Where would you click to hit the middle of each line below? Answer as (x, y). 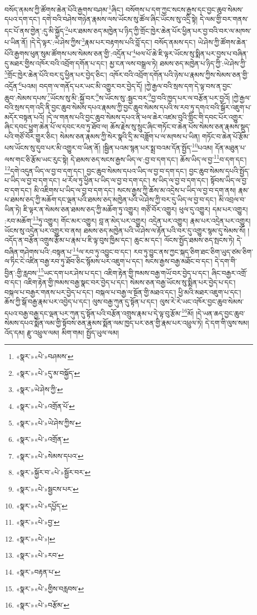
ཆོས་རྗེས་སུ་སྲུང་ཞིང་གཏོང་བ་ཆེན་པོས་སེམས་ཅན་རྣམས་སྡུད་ (180, 127)
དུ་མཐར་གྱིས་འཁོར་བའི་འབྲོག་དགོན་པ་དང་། (56, 63)
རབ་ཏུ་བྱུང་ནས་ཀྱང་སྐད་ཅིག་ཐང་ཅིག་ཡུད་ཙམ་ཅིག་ (193, 251)
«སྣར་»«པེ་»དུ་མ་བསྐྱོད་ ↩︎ (48, 373)
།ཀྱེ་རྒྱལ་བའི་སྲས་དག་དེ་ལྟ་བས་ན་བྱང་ (188, 86)
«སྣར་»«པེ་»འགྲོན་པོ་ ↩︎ (45, 406)
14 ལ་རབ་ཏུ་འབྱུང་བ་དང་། (102, 251)
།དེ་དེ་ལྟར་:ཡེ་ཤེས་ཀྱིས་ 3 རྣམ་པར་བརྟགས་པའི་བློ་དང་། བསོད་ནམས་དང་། (113, 41)
